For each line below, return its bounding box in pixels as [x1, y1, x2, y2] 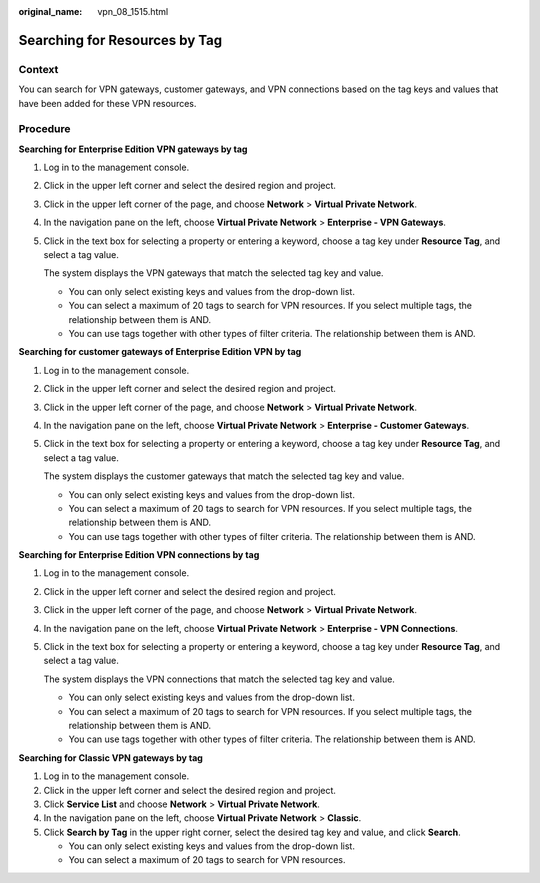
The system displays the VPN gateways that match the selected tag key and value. [43, 267, 384, 279]
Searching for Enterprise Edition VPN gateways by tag [18, 143, 248, 155]
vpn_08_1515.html [97, 6, 169, 17]
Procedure [18, 122, 71, 136]
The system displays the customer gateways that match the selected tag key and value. [43, 470, 405, 482]
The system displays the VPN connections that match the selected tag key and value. [43, 673, 395, 685]
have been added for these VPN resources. [18, 97, 197, 109]
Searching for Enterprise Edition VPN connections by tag [18, 549, 260, 561]
